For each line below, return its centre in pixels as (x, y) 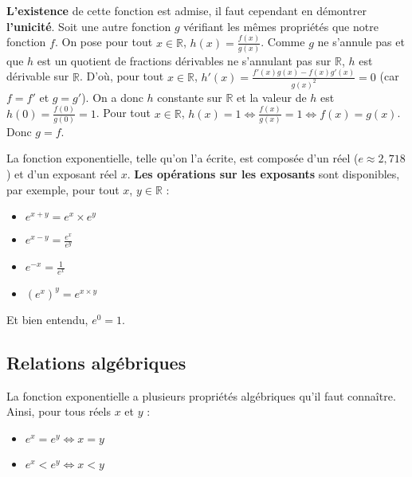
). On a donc (112, 97)
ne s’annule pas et (361, 42)
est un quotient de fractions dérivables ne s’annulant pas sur (184, 60)
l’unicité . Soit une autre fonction (89, 26)
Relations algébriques (96, 362)
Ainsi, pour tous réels (59, 411)
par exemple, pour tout (63, 189)
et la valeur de (272, 97)
